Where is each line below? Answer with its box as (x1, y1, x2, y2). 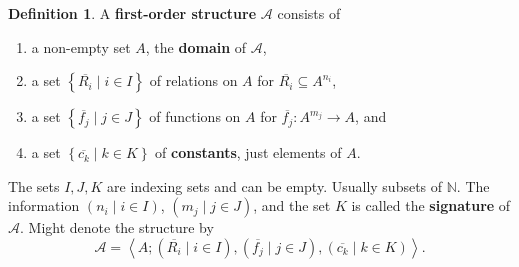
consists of (277, 3, 341, 23)
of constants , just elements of (155, 142, 342, 163)
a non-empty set (31, 36, 131, 57)
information (8, 195, 80, 216)
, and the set (253, 195, 331, 216)
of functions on (149, 106, 241, 127)
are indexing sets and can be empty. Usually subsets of (107, 175, 443, 196)
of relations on (149, 70, 238, 91)
